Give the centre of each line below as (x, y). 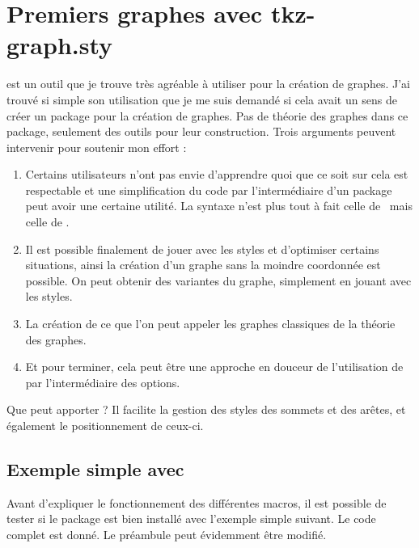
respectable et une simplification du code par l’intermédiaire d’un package (209, 190)
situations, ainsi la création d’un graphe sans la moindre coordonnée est (203, 265)
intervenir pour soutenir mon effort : (97, 147)
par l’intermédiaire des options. (103, 382)
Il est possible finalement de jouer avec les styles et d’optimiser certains (202, 249)
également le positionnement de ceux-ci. (105, 425)
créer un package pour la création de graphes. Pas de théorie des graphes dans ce (207, 115)
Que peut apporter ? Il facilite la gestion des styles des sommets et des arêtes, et (206, 409)
